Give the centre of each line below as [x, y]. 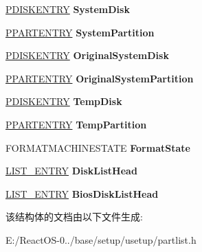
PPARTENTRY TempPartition [76, 124]
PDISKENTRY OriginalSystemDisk [87, 55]
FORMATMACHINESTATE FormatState [98, 147]
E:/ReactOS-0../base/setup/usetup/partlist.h [101, 239]
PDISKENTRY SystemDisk [68, 9]
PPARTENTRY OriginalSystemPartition [100, 78]
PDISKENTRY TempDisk [64, 101]
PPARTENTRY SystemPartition [80, 32]
